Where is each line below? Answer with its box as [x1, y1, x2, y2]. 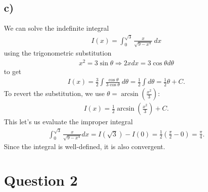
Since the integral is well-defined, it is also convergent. [4, 141, 165, 152]
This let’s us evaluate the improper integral [4, 116, 133, 127]
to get [4, 66, 21, 76]
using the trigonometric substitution [4, 48, 112, 58]
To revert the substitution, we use [4, 88, 105, 98]
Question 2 [4, 170, 78, 190]
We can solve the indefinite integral [4, 23, 109, 33]
